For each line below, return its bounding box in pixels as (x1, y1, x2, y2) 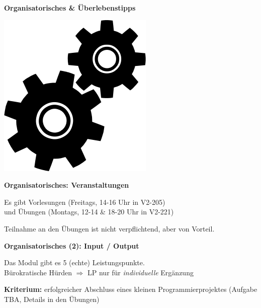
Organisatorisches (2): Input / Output (4, 240, 139, 251)
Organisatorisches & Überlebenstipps (4, 3, 136, 13)
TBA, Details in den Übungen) (4, 293, 100, 304)
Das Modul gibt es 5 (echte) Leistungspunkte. (4, 257, 145, 268)
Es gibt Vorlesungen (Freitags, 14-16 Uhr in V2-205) (4, 196, 165, 207)
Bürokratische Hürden (4, 267, 72, 277)
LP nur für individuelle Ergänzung (88, 267, 194, 277)
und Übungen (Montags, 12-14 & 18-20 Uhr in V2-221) (4, 206, 174, 217)
